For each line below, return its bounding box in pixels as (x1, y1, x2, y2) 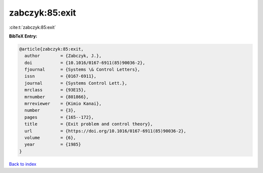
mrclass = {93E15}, (24, 87, 86, 93)
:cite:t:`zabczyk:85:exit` (9, 24, 56, 30)
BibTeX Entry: (9, 33, 38, 39)
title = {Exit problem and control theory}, (24, 121, 153, 127)
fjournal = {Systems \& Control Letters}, (24, 67, 140, 73)
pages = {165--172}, (24, 115, 94, 120)
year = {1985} (24, 142, 81, 147)
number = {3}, (24, 108, 76, 113)
